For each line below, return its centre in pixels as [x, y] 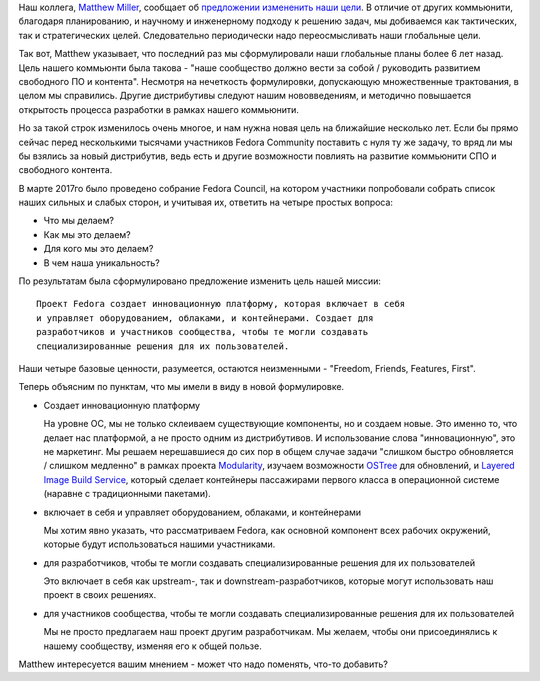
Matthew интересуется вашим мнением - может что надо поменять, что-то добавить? [203, 664]
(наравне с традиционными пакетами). [127, 494]
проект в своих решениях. [100, 595]
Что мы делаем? [79, 221]
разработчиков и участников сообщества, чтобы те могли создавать [202, 332]
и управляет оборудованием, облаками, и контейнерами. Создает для [205, 318]
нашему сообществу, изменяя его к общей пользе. [152, 646]
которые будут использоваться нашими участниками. [159, 544]
